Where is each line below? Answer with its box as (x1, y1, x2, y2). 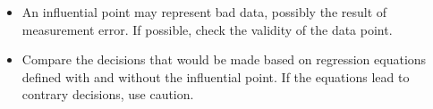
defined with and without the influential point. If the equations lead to (21, 67, 410, 86)
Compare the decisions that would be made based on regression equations (21, 50, 427, 69)
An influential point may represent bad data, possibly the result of (21, 3, 387, 21)
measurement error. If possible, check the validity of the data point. (21, 20, 393, 38)
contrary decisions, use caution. (21, 85, 194, 104)
